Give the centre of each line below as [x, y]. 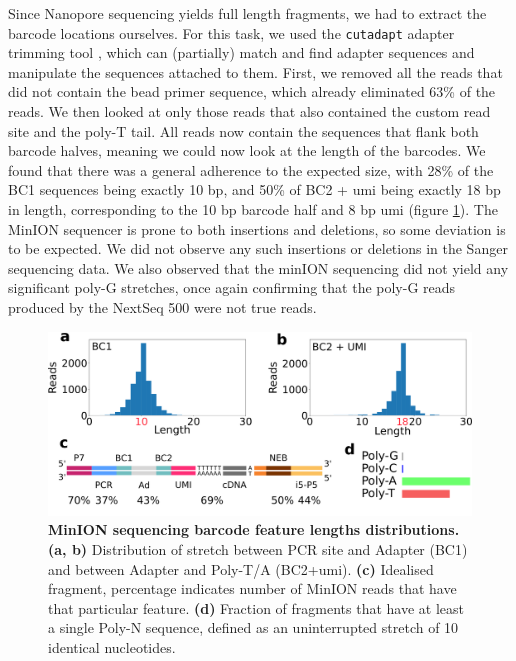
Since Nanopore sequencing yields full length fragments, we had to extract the [247, 13]
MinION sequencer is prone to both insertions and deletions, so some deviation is [257, 228]
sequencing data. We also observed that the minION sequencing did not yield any [258, 267]
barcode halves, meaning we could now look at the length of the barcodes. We [247, 150]
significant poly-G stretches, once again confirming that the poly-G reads [232, 287]
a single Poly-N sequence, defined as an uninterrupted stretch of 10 [253, 627]
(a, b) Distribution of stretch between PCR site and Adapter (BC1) [258, 549]
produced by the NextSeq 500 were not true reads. [162, 306]
